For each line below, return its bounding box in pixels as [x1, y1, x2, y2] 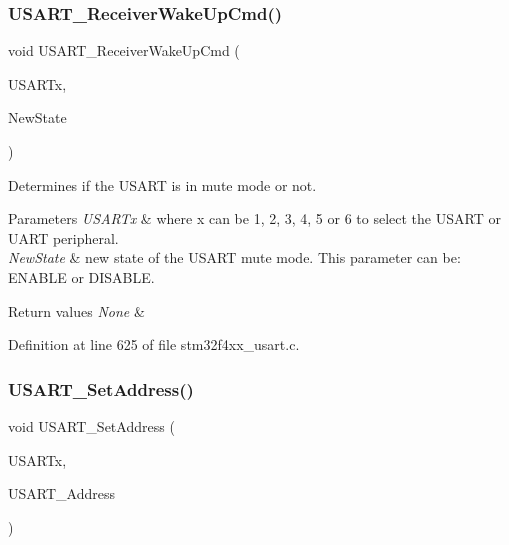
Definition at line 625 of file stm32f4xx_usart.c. [8, 334, 300, 355]
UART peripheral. [8, 227, 119, 248]
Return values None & [8, 300, 145, 321]
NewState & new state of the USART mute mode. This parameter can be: [8, 247, 461, 268]
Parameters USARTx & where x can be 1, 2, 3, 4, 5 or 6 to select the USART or [8, 208, 501, 229]
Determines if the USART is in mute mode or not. [8, 174, 317, 195]
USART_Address [8, 483, 115, 504]
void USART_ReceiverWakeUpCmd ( [8, 40, 240, 61]
